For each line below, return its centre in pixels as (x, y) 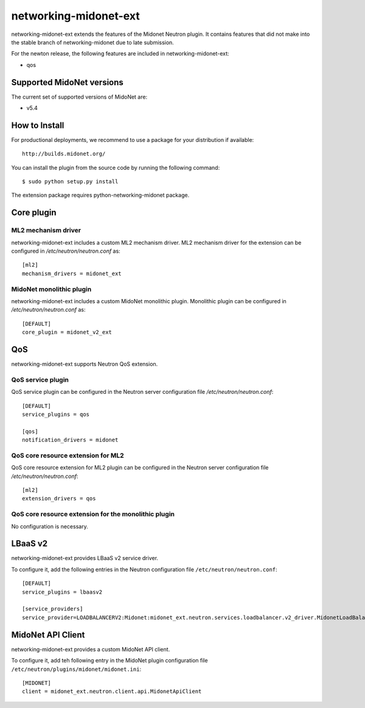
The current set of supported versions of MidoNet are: (79, 97)
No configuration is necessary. (50, 526)
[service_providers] (53, 609)
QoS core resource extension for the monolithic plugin (93, 514)
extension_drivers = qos (59, 499)
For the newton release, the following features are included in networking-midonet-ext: (120, 54)
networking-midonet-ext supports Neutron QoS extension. (85, 364)
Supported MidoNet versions (68, 82)
